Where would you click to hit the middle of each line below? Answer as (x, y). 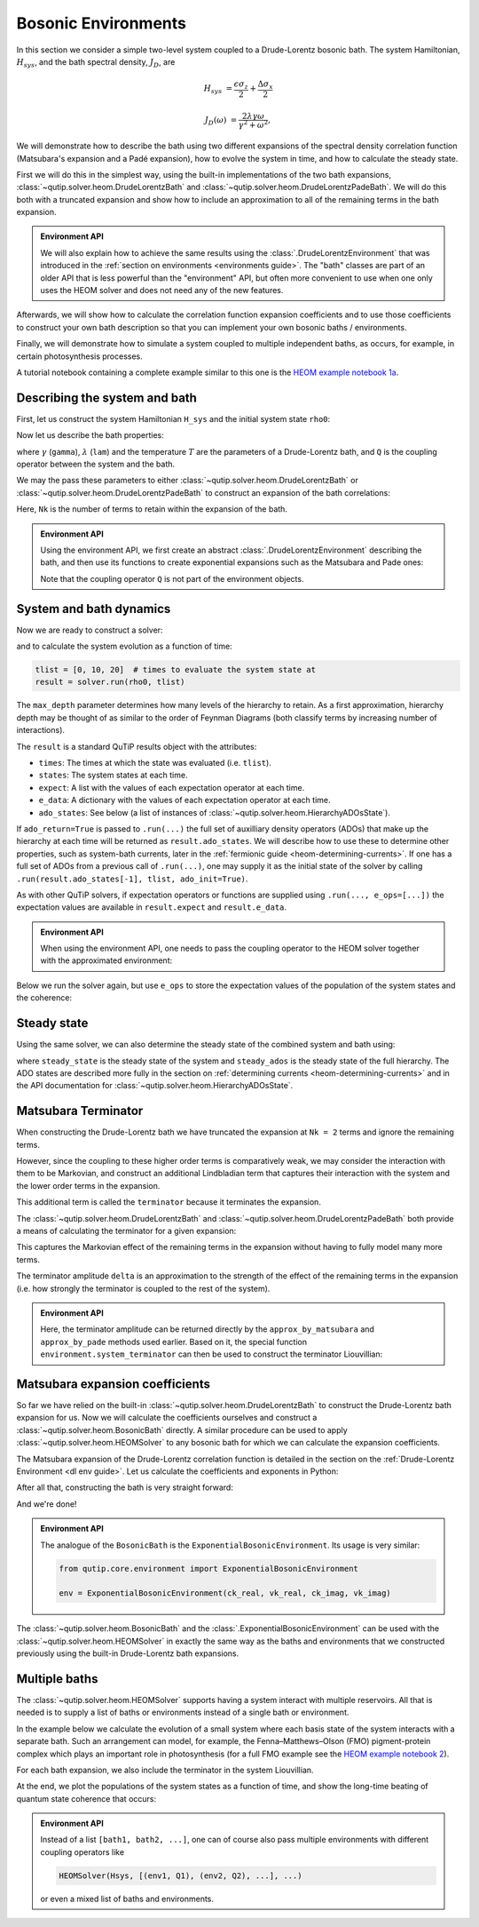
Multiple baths (57, 1679)
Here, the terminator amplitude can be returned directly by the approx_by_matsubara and (207, 1329)
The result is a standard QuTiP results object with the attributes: (137, 746)
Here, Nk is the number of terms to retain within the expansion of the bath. (152, 509)
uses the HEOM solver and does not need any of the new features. (162, 291)
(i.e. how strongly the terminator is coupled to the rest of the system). (143, 1288)
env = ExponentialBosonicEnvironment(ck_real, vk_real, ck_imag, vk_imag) (225, 1593)
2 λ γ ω (253, 116)
